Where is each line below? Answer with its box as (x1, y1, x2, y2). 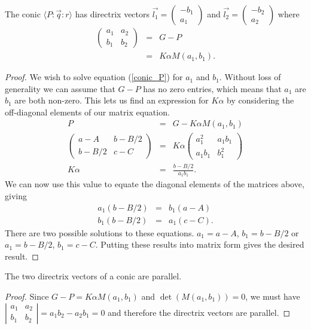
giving (5, 189, 27, 202)
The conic (5, 8, 41, 20)
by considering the (227, 94, 294, 106)
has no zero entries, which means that (143, 82, 282, 95)
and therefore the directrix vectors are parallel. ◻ (108, 306, 291, 318)
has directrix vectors (75, 8, 150, 20)
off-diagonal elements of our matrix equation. (5, 105, 170, 118)
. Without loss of (219, 71, 281, 83)
